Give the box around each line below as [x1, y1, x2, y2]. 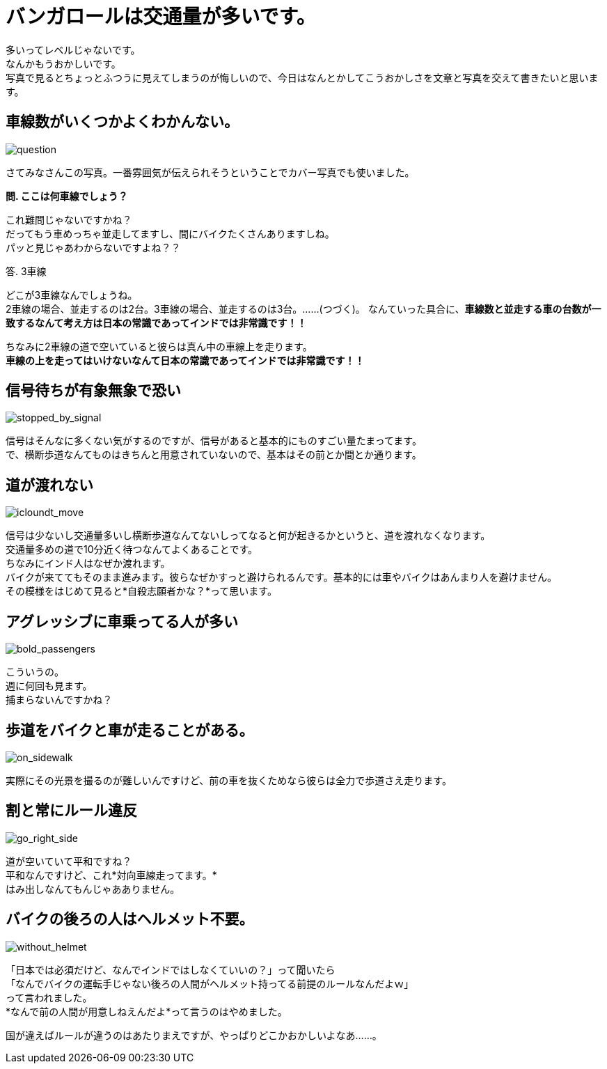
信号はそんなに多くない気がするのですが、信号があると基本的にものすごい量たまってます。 [6, 435, 422, 447]
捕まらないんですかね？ [6, 694, 113, 706]
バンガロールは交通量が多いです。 [6, 5, 316, 29]
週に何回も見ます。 [6, 680, 93, 692]
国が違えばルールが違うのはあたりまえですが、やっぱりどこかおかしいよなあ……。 [6, 1029, 382, 1041]
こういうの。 [6, 666, 64, 678]
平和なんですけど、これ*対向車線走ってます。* [6, 868, 217, 881]
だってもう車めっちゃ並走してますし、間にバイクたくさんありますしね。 [6, 227, 335, 240]
